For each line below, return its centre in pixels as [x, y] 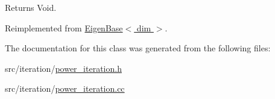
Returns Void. [31, 7]
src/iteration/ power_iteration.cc [65, 88]
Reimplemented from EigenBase [64, 27]
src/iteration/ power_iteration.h [63, 68]
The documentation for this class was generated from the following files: [138, 48]
